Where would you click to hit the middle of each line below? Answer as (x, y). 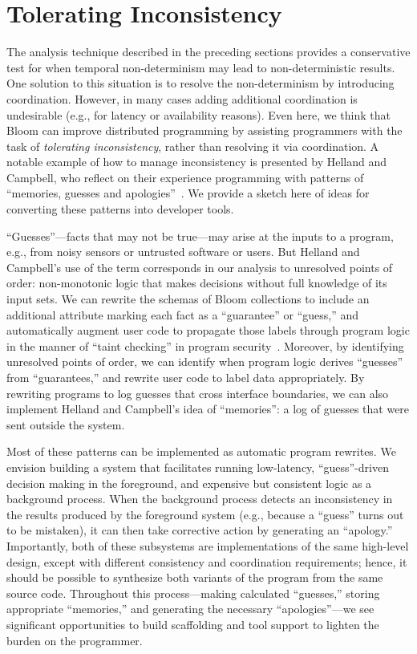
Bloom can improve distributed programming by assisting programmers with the (204, 130)
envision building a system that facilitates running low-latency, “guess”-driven (198, 467)
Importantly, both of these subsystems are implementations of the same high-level (208, 545)
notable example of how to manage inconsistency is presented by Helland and (196, 162)
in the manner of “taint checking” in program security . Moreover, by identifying (205, 345)
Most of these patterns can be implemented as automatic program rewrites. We (201, 451)
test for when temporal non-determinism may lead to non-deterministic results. (201, 67)
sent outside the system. (66, 424)
